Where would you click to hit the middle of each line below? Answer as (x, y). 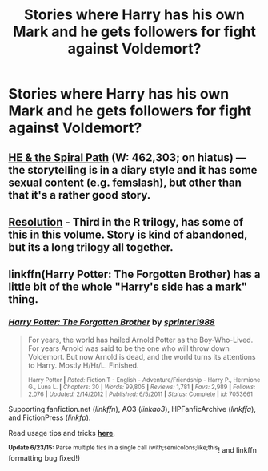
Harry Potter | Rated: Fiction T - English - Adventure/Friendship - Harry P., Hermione (144, 380)
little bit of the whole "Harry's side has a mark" (128, 287)
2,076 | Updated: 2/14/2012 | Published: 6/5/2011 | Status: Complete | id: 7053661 (140, 394)
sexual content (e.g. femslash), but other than (125, 182)
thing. (23, 299)
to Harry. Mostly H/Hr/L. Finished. (83, 365)
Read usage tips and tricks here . (62, 433)
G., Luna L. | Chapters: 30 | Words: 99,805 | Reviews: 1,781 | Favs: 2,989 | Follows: (142, 387)
